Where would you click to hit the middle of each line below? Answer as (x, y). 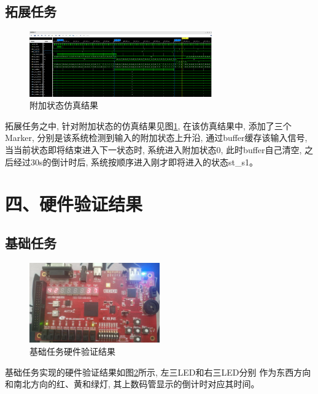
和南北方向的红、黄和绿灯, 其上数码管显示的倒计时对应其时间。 (132, 384)
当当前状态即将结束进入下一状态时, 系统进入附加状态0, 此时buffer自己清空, (153, 149)
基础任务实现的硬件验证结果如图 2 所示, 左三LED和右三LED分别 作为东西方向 (158, 372)
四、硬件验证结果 (74, 204)
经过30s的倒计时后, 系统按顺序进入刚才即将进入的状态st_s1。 (136, 161)
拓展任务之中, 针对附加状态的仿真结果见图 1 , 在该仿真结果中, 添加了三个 (148, 125)
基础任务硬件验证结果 (72, 351)
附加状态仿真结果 (64, 105)
